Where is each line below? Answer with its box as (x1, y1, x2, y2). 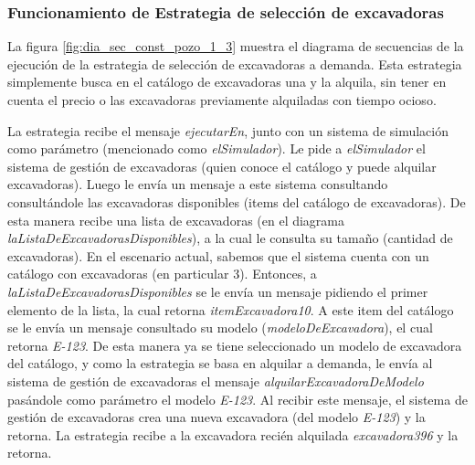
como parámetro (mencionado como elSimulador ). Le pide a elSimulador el (7, 139, 426, 158)
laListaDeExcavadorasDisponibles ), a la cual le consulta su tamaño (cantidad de (7, 228, 453, 248)
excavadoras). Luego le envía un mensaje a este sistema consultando (7, 174, 388, 194)
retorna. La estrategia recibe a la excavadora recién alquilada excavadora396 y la (7, 425, 459, 444)
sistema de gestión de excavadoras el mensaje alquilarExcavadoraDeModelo (7, 371, 424, 390)
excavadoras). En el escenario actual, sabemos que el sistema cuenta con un (7, 246, 429, 265)
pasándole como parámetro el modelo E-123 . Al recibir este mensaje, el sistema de (7, 389, 468, 408)
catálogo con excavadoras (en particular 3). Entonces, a (7, 264, 317, 283)
